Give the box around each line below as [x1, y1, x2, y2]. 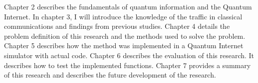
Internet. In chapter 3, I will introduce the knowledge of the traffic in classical [4, 11, 243, 21]
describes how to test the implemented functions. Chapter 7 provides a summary [4, 60, 251, 70]
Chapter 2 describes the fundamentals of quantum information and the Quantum [4, 1, 252, 11]
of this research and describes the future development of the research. [4, 70, 216, 80]
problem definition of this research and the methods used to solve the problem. [4, 30, 246, 41]
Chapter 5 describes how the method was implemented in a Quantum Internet [4, 40, 244, 51]
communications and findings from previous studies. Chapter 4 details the [4, 21, 230, 31]
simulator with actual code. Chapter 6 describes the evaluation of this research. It [4, 50, 255, 60]
